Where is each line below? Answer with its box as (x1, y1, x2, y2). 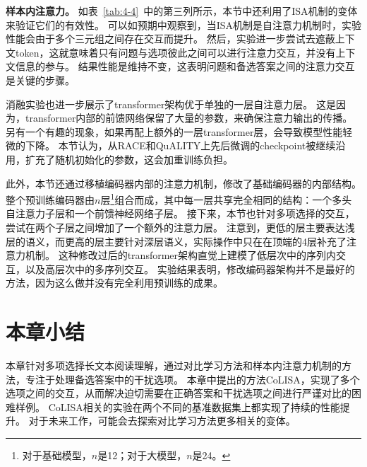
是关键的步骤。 (6, 72, 75, 87)
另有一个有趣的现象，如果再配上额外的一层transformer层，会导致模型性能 (6, 124, 343, 139)
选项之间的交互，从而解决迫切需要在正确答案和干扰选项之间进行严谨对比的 (6, 386, 351, 400)
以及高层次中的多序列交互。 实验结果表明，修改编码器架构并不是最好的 (25, 261, 355, 276)
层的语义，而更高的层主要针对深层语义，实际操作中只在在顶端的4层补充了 (6, 233, 347, 248)
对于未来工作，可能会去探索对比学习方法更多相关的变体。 (28, 413, 296, 428)
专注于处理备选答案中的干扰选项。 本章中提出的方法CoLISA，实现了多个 (25, 371, 360, 386)
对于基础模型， (22, 448, 92, 463)
